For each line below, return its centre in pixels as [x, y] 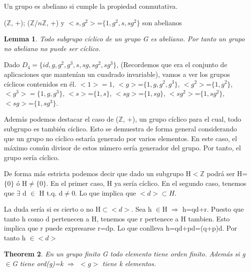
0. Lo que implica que [104, 192]
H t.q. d [51, 192]
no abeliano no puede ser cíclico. [52, 48]
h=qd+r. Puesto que [213, 209]
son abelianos [162, 22]
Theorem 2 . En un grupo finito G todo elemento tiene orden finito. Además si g [125, 254]
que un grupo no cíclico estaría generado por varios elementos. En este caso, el [121, 138]
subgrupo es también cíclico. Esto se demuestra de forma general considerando [120, 128]
